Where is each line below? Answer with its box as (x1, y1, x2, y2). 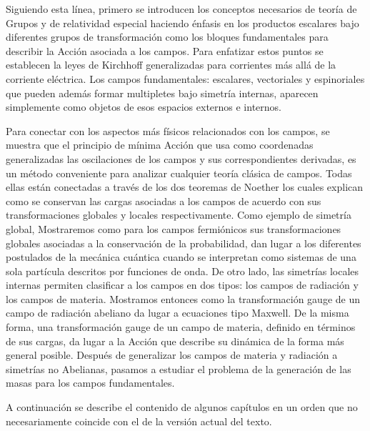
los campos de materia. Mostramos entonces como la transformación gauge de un (6, 291, 361, 306)
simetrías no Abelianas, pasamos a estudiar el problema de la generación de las (6, 361, 351, 376)
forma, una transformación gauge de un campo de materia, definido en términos (6, 319, 356, 335)
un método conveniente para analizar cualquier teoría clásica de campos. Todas (6, 165, 352, 180)
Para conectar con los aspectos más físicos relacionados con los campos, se (6, 123, 330, 138)
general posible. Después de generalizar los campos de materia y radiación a (6, 347, 338, 362)
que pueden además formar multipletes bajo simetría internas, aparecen (6, 85, 319, 100)
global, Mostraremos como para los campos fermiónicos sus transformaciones (6, 221, 341, 236)
